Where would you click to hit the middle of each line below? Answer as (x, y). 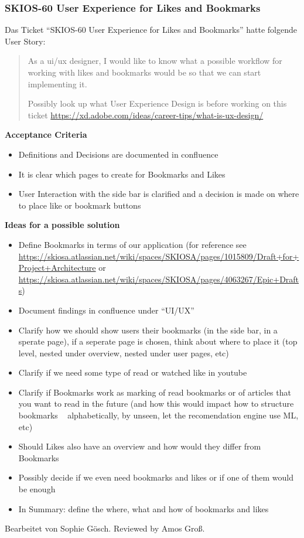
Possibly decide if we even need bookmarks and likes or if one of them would (156, 477)
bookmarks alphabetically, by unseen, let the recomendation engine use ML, (158, 415)
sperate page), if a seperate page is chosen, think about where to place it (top (158, 341)
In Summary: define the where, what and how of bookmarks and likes (144, 508)
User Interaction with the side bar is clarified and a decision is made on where (159, 194)
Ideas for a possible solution (62, 225)
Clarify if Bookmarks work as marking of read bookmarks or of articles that (155, 392)
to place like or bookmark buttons (80, 205)
